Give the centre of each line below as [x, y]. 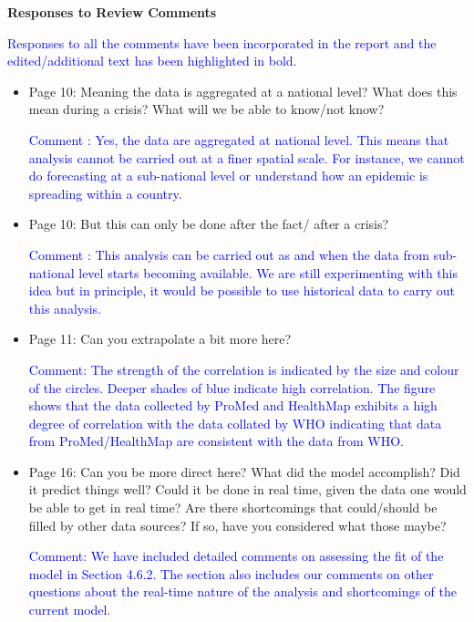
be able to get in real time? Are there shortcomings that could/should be [233, 508]
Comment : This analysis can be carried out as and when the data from [229, 254]
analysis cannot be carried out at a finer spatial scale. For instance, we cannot [247, 157]
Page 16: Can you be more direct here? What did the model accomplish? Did [244, 471]
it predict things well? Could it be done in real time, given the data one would [247, 489]
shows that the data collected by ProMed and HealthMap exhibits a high [233, 405]
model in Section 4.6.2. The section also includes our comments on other [231, 573]
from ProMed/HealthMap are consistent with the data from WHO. [216, 441]
